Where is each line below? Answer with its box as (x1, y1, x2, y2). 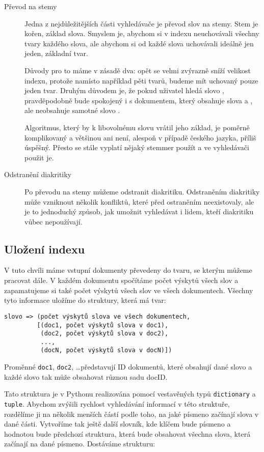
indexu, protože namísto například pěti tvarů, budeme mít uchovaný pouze (24, 75, 258, 86)
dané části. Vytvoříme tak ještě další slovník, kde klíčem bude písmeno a (4, 418, 231, 429)
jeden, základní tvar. (24, 48, 88, 59)
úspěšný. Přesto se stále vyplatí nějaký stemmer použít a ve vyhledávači (24, 142, 249, 153)
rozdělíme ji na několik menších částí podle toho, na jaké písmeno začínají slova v (4, 408, 259, 419)
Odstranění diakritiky (4, 169, 72, 180)
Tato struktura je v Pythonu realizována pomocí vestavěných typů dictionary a (4, 388, 256, 399)
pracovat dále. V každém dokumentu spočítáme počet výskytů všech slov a (4, 275, 239, 286)
